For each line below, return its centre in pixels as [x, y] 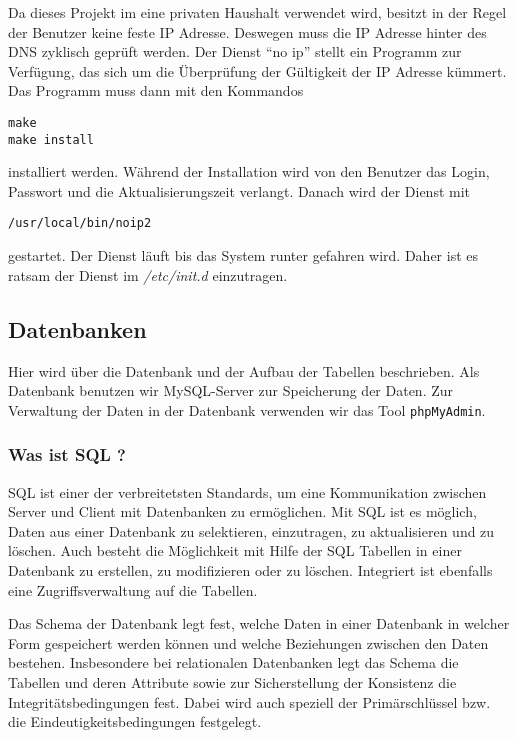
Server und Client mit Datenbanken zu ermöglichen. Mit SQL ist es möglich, [242, 511]
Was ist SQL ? [67, 454]
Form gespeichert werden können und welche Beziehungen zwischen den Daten [248, 642]
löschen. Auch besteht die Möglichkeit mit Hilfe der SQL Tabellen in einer [235, 550]
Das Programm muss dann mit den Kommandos [156, 90]
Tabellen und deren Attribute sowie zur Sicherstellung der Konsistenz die [232, 681]
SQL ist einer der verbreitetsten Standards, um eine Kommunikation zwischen [247, 491]
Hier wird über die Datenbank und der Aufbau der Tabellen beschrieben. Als [244, 370]
